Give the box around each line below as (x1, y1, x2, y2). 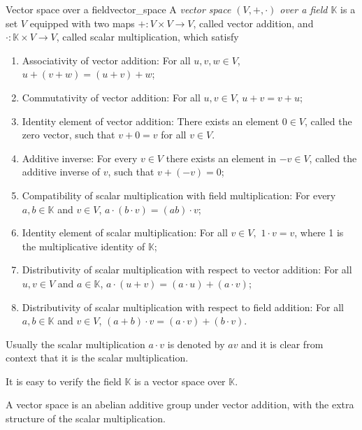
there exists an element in (166, 150, 276, 165)
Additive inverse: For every (22, 150, 138, 165)
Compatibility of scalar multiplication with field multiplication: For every (22, 187, 336, 202)
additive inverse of (22, 164, 101, 179)
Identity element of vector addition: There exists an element (22, 113, 280, 128)
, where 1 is (294, 225, 344, 240)
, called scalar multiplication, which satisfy (56, 29, 239, 44)
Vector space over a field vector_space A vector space (6, 2, 231, 16)
